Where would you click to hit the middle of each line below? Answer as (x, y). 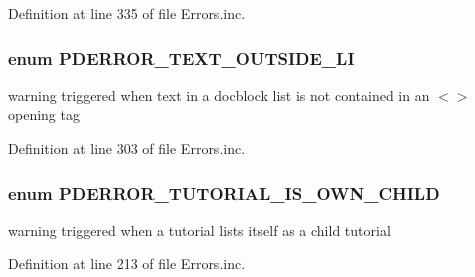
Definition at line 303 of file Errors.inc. (127, 148)
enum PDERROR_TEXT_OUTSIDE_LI (181, 57)
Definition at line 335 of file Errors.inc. (127, 13)
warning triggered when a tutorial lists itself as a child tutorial (199, 229)
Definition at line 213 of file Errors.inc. (127, 263)
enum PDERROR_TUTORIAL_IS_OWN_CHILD (224, 192)
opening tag (44, 114)
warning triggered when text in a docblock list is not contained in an (219, 94)
